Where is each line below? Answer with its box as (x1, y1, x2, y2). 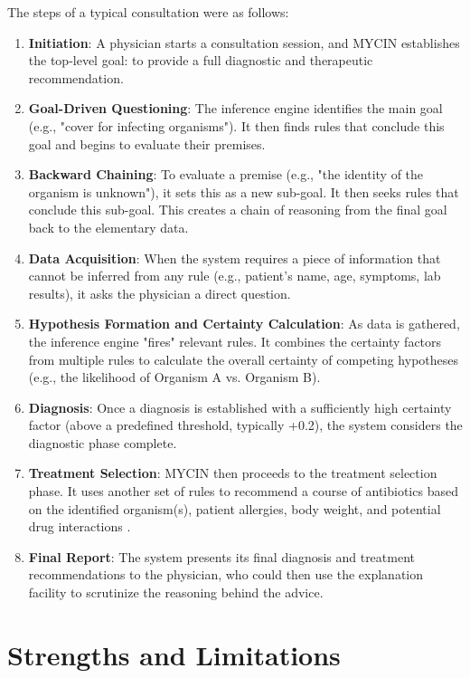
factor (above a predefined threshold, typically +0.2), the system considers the (28, 415, 463, 434)
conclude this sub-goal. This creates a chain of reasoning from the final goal (28, 200, 447, 219)
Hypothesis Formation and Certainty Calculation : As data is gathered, (28, 314, 460, 333)
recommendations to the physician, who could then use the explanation (28, 565, 424, 584)
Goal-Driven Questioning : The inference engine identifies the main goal (28, 99, 443, 118)
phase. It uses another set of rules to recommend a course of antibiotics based (28, 482, 458, 501)
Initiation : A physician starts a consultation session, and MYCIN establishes (28, 33, 460, 52)
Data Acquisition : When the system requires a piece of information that (28, 248, 441, 267)
